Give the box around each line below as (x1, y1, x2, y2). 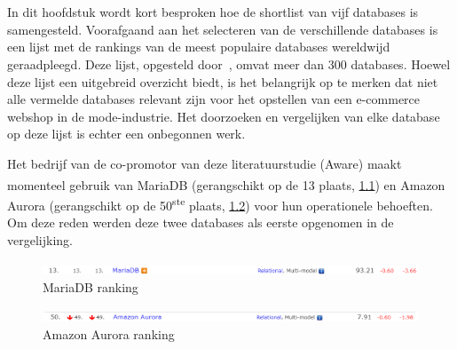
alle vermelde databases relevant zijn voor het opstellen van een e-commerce (7, 90, 421, 108)
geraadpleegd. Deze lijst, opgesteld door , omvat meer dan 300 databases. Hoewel (7, 54, 451, 73)
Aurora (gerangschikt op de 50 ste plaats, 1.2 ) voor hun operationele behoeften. (7, 193, 433, 214)
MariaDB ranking (43, 277, 138, 296)
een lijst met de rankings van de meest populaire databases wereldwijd (7, 37, 390, 56)
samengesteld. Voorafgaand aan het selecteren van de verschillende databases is (7, 20, 438, 38)
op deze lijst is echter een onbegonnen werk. (7, 124, 246, 143)
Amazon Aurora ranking (43, 325, 175, 343)
